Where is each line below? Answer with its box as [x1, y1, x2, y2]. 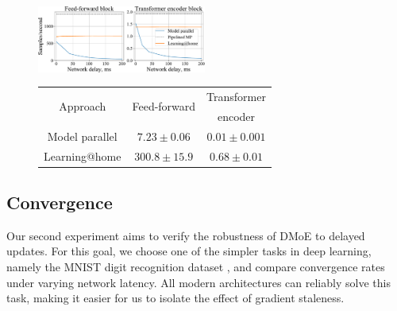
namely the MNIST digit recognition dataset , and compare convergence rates [6, 259, 385, 274]
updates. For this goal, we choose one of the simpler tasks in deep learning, [6, 243, 372, 259]
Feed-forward [132, 98, 196, 115]
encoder [217, 107, 256, 124]
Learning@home [44, 147, 121, 164]
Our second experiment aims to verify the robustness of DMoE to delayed [6, 227, 365, 243]
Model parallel [47, 127, 118, 144]
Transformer [206, 87, 266, 104]
